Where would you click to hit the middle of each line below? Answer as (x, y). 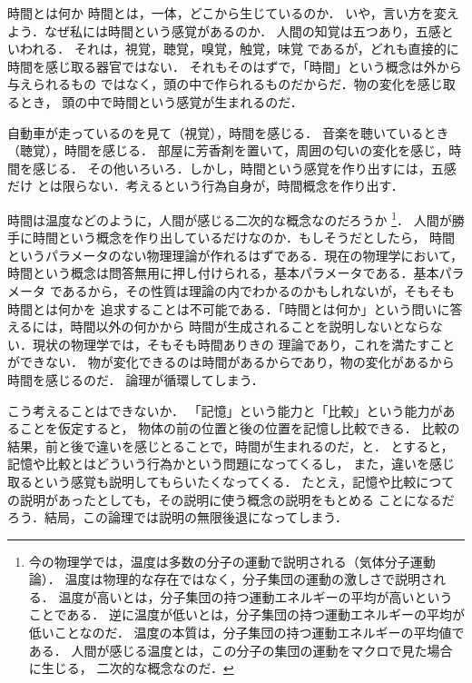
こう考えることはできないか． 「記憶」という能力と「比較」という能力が (225, 410)
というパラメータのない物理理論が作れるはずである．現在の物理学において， (236, 255)
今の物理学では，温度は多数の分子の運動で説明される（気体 (206, 561)
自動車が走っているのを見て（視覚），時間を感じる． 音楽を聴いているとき (228, 132)
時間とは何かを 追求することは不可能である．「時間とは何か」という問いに (229, 308)
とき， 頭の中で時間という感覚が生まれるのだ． (161, 101)
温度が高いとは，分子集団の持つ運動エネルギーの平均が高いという (256, 596)
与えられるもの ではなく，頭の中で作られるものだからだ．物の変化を (212, 84)
